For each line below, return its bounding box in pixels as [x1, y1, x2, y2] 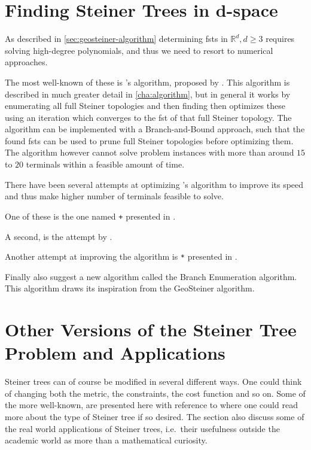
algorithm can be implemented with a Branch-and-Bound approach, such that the [5, 123, 305, 135]
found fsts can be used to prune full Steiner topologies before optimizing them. [5, 134, 294, 147]
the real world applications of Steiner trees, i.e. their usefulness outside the [5, 422, 280, 434]
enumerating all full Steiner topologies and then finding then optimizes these [5, 99, 285, 112]
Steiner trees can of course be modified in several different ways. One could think [5, 375, 302, 388]
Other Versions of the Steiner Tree [5, 317, 297, 342]
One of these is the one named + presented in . [5, 209, 176, 222]
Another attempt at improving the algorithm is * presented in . [5, 250, 237, 263]
